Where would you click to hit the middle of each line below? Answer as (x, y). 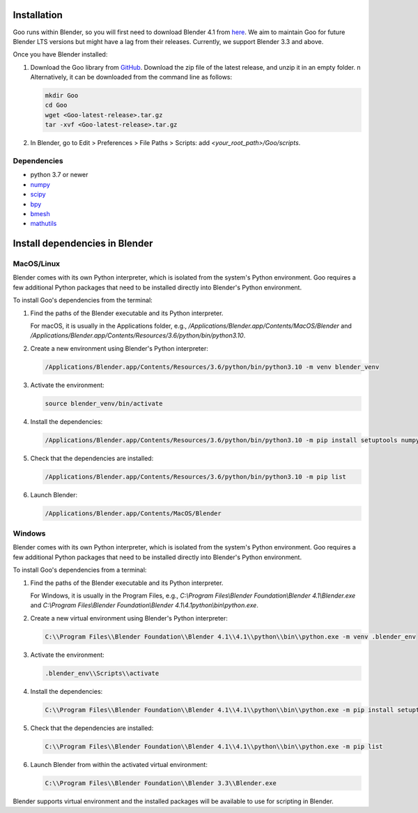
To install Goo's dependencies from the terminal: (83, 301)
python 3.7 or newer (59, 175)
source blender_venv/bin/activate (104, 403)
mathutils (44, 224)
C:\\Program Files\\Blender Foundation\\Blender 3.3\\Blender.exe (161, 783)
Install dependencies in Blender (83, 244)
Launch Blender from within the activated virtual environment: (119, 764)
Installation (38, 15)
